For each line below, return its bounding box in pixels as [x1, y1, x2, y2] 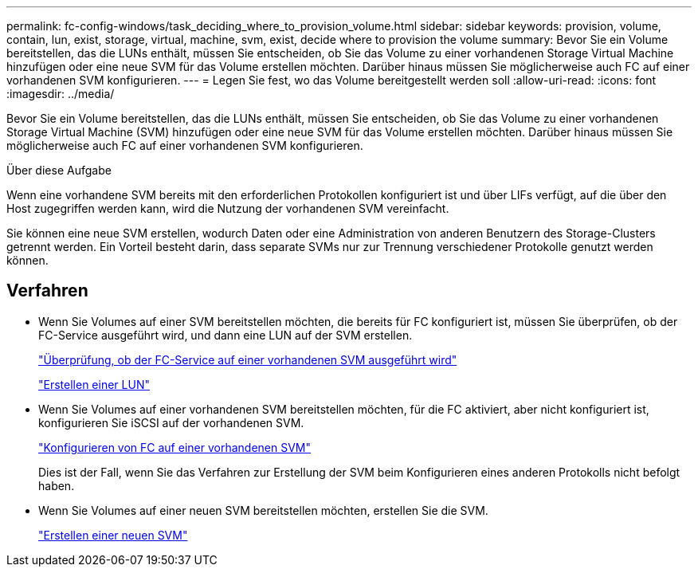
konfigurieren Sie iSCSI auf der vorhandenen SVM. [38, 415, 304, 430]
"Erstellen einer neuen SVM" [38, 528, 188, 542]
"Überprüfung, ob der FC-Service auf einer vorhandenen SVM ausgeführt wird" [38, 352, 457, 367]
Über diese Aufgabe [6, 163, 112, 177]
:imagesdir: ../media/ [6, 87, 115, 100]
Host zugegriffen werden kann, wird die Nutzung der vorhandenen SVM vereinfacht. [6, 202, 449, 215]
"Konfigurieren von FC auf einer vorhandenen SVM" [38, 440, 312, 454]
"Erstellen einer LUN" [38, 377, 150, 391]
